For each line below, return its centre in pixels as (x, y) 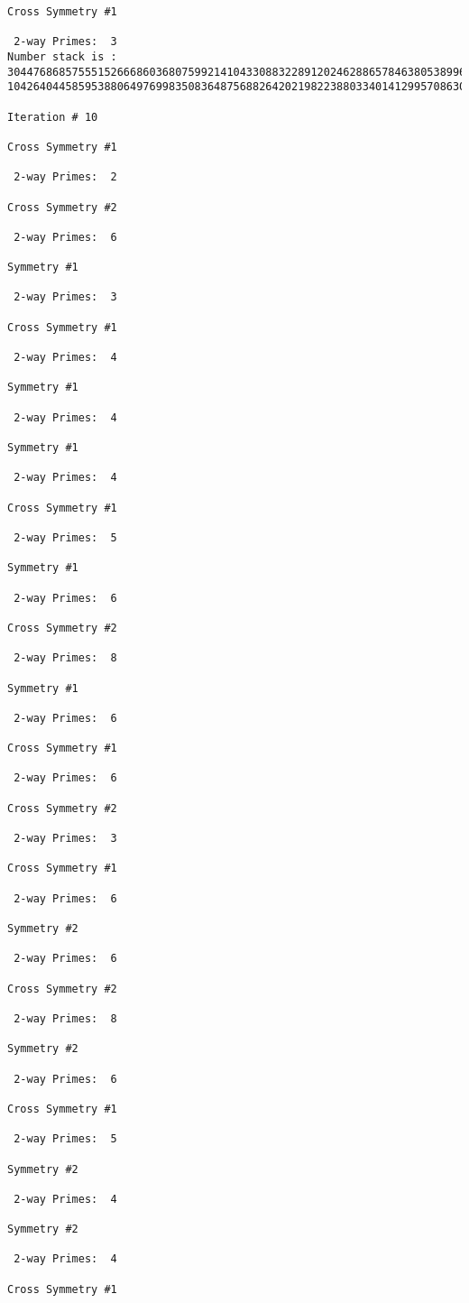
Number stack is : (62, 56)
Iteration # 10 (53, 117)
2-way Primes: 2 (65, 177)
